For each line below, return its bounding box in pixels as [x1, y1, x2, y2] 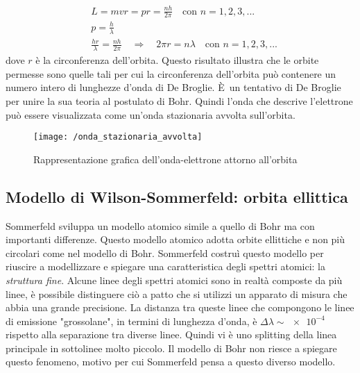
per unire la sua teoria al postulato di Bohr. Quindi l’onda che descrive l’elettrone [6, 93, 353, 108]
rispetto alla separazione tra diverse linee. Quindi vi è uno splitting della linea [6, 327, 337, 342]
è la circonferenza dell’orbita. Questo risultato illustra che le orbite [35, 53, 319, 67]
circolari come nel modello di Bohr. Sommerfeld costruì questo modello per [6, 245, 324, 260]
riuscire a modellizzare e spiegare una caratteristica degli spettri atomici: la [6, 259, 325, 274]
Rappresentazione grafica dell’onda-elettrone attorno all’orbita [33, 151, 298, 166]
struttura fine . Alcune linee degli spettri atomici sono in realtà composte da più [6, 272, 343, 287]
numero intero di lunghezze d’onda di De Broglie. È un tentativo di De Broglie [6, 80, 341, 94]
